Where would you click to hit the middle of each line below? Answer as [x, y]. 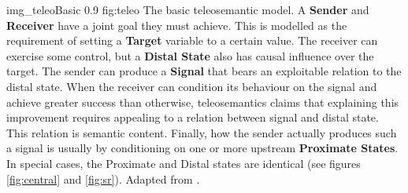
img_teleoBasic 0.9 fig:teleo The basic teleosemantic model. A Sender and [188, 9]
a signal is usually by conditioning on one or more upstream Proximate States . [202, 148]
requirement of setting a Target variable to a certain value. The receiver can [192, 40]
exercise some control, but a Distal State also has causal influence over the [190, 55]
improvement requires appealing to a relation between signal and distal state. [193, 117]
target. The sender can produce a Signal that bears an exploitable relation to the [204, 71]
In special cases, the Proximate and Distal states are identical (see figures [184, 163]
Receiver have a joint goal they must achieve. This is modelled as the [177, 25]
